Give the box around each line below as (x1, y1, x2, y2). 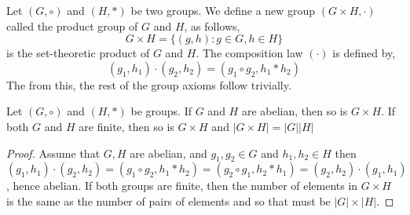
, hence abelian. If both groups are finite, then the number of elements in (6, 177, 358, 194)
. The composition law (196, 45, 303, 61)
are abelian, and (130, 144, 207, 161)
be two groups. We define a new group (130, 2, 316, 18)
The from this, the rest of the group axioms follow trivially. (6, 76, 291, 93)
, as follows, (184, 17, 240, 34)
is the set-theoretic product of (6, 45, 150, 61)
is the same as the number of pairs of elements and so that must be (6, 192, 331, 209)
